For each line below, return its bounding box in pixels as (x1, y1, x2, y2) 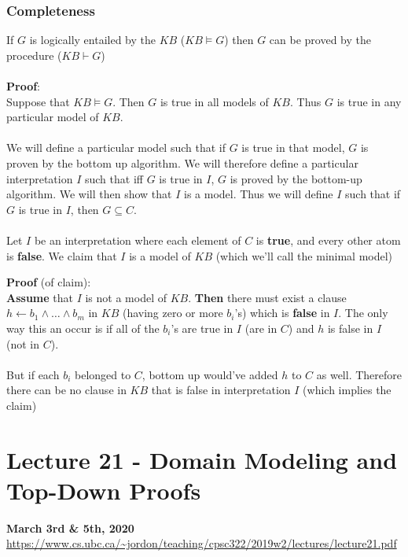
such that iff (84, 170, 143, 186)
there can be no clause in (6, 382, 127, 398)
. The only (338, 304, 388, 321)
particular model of (6, 109, 99, 125)
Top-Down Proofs (6, 474, 201, 506)
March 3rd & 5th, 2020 (6, 519, 134, 536)
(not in (6, 335, 40, 352)
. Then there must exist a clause (188, 289, 347, 305)
